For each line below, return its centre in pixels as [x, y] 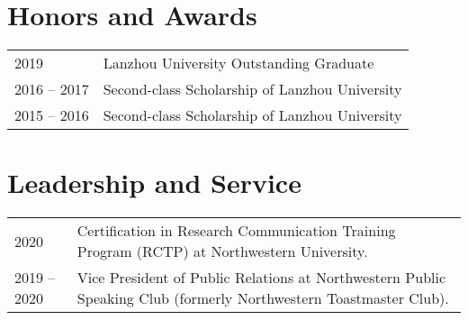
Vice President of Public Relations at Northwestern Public [261, 278]
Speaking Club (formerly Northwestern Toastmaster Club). [263, 298]
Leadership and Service [154, 183]
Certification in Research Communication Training [236, 231]
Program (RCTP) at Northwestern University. [222, 251]
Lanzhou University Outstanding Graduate [238, 63]
